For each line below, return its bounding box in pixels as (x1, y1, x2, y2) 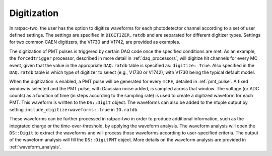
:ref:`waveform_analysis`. (9, 143, 62, 150)
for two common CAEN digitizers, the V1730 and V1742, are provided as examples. (9, 39, 181, 45)
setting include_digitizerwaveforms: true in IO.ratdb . (9, 106, 139, 112)
